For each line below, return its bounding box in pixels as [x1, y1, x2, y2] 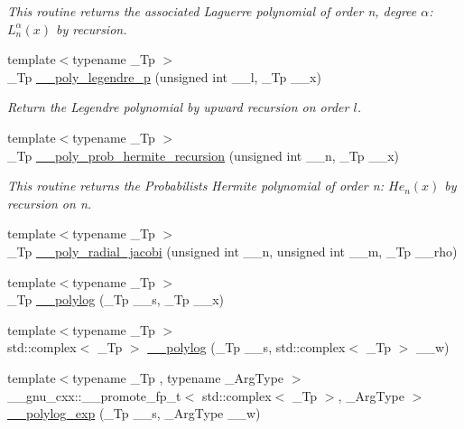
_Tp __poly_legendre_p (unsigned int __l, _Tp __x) [7, 67, 321, 86]
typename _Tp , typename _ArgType [72, 368, 284, 387]
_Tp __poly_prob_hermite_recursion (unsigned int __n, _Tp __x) [7, 145, 400, 164]
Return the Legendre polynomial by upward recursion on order [7, 98, 349, 117]
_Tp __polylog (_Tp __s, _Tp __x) [7, 290, 225, 309]
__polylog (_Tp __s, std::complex [147, 338, 346, 357]
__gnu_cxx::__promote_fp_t [7, 386, 181, 405]
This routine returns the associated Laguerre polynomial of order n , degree [7, 2, 417, 20]
